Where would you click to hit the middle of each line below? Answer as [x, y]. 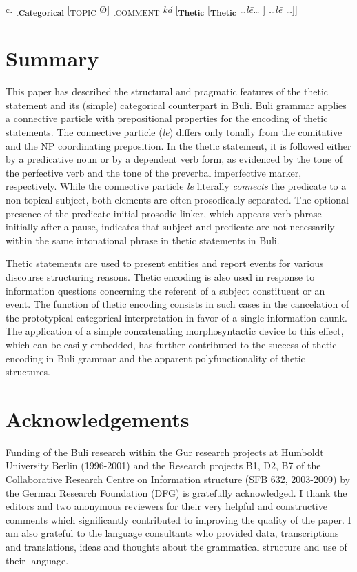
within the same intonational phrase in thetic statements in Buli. [143, 240]
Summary [52, 58]
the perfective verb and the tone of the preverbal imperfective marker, [154, 172]
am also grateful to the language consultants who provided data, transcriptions [172, 533]
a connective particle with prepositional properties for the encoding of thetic [167, 118]
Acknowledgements [98, 418]
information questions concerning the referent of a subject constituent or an [165, 290]
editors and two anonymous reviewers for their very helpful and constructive [166, 506]
